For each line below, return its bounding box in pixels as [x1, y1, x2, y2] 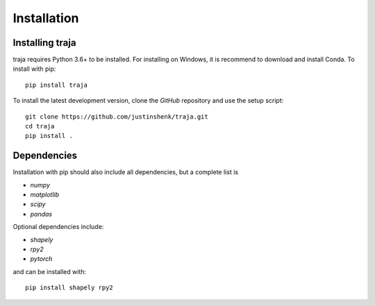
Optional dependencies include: [12, 223, 104, 231]
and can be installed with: [12, 267, 87, 275]
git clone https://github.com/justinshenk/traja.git [25, 112, 208, 121]
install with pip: [12, 65, 56, 73]
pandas [30, 210, 53, 218]
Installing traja [12, 37, 76, 49]
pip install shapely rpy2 [25, 284, 114, 291]
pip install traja [25, 80, 88, 89]
